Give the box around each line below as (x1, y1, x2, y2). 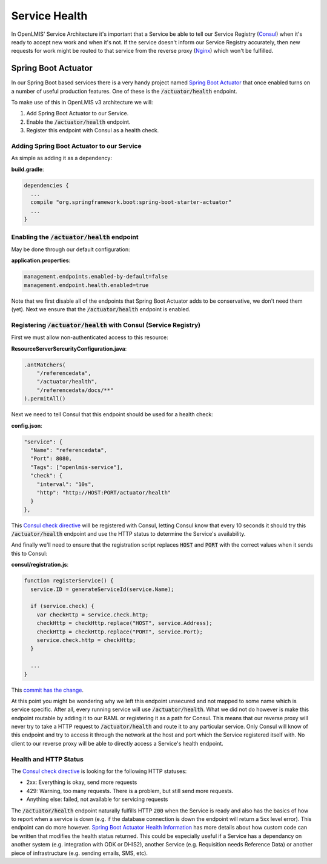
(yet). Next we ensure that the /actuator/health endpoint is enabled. (11, 306, 191, 313)
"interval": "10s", (36, 481, 95, 488)
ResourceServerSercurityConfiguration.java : (11, 345, 127, 352)
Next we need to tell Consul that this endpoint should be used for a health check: (11, 411, 213, 418)
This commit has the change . (11, 686, 84, 694)
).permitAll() (24, 395, 66, 402)
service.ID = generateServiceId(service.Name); (30, 586, 174, 593)
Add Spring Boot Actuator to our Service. (26, 110, 129, 117)
